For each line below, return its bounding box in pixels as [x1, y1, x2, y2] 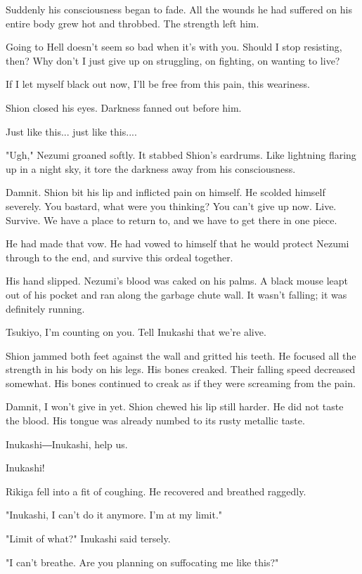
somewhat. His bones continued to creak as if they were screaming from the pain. [6, 375, 356, 390]
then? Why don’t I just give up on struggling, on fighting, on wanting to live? [6, 53, 340, 67]
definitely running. [6, 301, 85, 315]
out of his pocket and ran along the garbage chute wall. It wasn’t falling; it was [6, 287, 347, 301]
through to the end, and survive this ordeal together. [6, 249, 233, 264]
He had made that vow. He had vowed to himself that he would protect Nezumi [6, 236, 349, 251]
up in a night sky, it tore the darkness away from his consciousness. [6, 161, 296, 176]
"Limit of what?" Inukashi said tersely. [6, 531, 171, 546]
